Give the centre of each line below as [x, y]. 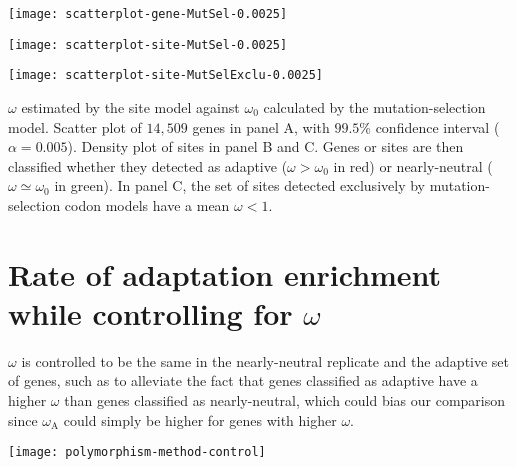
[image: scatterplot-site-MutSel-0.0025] [148, 44]
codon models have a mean [147, 204]
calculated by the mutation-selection [374, 106]
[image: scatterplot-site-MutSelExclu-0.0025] [165, 75]
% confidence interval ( [429, 126]
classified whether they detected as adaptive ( [148, 165]
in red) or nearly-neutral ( [413, 165]
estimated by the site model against [130, 106]
